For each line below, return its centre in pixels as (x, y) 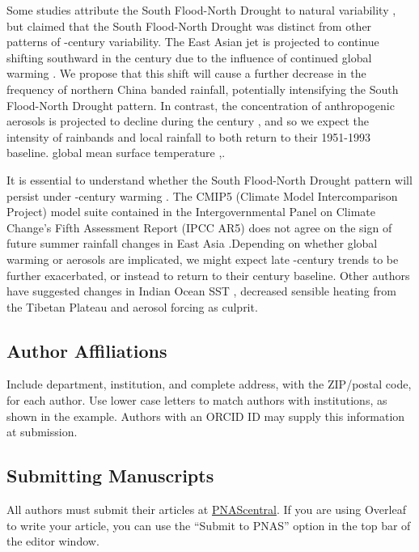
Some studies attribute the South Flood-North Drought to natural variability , (201, 10)
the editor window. (53, 541)
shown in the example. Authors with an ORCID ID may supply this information (206, 416)
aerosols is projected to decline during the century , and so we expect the (188, 121)
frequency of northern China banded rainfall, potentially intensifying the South (203, 89)
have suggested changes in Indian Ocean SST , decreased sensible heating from (201, 291)
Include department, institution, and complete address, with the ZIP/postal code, (209, 384)
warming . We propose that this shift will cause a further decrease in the (186, 73)
